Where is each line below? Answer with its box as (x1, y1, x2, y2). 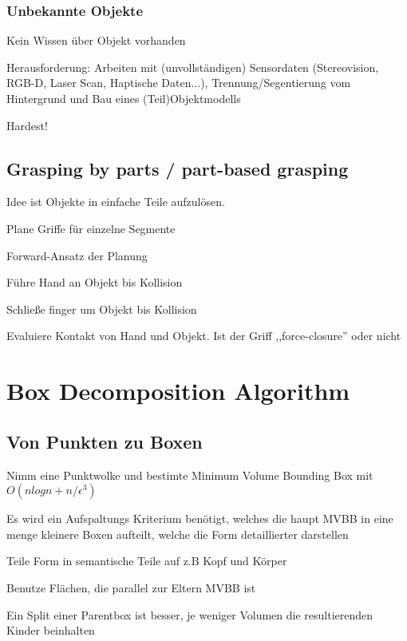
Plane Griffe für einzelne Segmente (6, 220, 176, 236)
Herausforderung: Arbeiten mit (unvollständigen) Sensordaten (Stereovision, (6, 58, 379, 75)
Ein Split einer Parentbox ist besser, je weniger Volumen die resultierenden (6, 606, 373, 623)
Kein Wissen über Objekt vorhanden (6, 32, 186, 49)
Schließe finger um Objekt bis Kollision (6, 300, 197, 317)
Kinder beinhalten (6, 622, 95, 639)
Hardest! (6, 117, 48, 133)
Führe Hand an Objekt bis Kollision (6, 274, 183, 291)
